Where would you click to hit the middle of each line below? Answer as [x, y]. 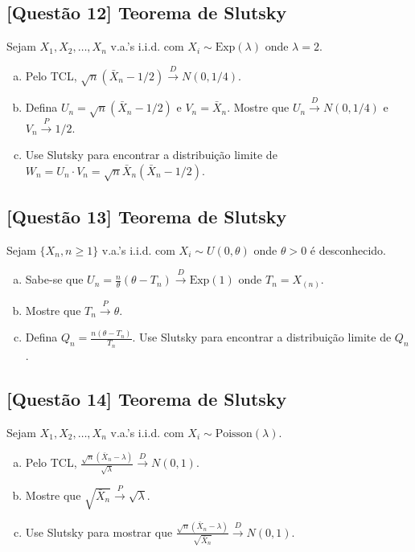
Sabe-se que [54, 279]
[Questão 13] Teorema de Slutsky [147, 217]
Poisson [234, 433]
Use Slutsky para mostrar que [99, 532]
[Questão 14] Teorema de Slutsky [147, 398]
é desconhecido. [348, 249]
